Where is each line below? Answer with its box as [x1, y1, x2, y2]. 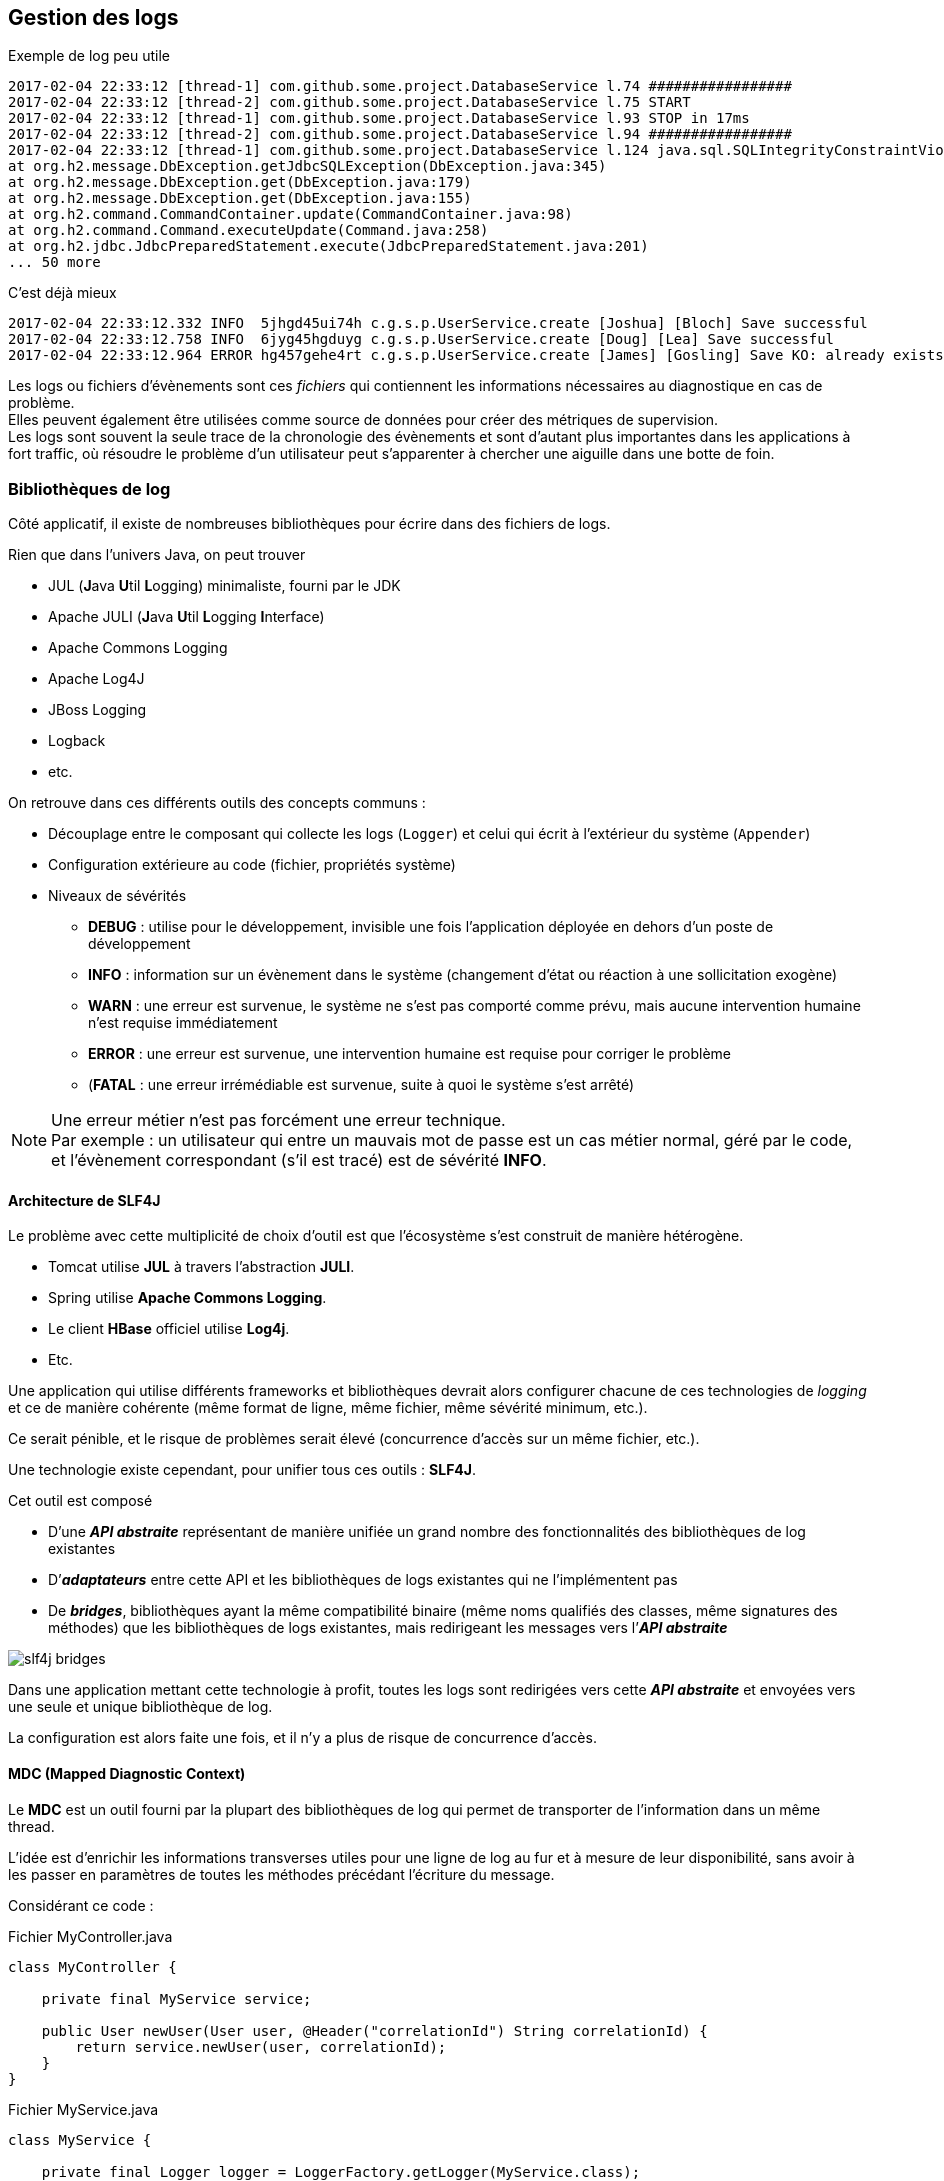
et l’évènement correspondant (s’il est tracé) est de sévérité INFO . [51, 1150, 547, 1171]
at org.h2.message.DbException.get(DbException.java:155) [8, 190, 472, 207]
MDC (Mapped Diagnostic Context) [8, 1765, 246, 1782]
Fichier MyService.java [8, 2100, 159, 2118]
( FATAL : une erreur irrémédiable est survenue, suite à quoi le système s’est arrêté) [88, 1076, 635, 1094]
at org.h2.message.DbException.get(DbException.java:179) [8, 174, 472, 191]
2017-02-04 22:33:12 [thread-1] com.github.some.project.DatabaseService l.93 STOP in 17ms [8, 110, 750, 127]
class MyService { [8, 2131, 152, 2148]
